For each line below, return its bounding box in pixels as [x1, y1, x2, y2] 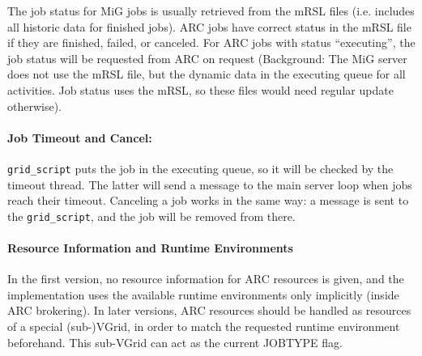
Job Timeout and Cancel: [7, 129, 152, 146]
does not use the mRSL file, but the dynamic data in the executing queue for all [7, 66, 406, 83]
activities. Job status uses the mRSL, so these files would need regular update [7, 81, 394, 98]
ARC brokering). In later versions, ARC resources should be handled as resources [7, 302, 411, 319]
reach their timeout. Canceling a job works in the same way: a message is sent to [7, 192, 409, 209]
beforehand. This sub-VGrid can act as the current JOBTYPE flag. [7, 333, 343, 350]
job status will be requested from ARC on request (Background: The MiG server [7, 49, 407, 66]
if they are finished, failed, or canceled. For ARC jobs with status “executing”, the [7, 34, 416, 51]
